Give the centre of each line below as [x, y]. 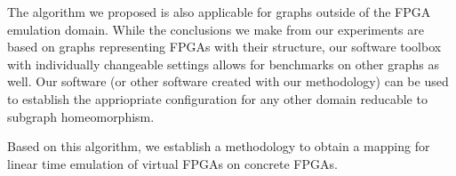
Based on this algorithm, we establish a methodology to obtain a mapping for [219, 146]
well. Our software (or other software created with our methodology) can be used [228, 81]
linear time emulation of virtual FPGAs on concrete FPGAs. [172, 163]
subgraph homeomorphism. [81, 116]
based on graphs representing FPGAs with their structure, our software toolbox [224, 47]
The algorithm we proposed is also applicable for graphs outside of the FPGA [219, 12]
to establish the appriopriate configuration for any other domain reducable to [217, 98]
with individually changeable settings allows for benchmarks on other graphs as [223, 64]
